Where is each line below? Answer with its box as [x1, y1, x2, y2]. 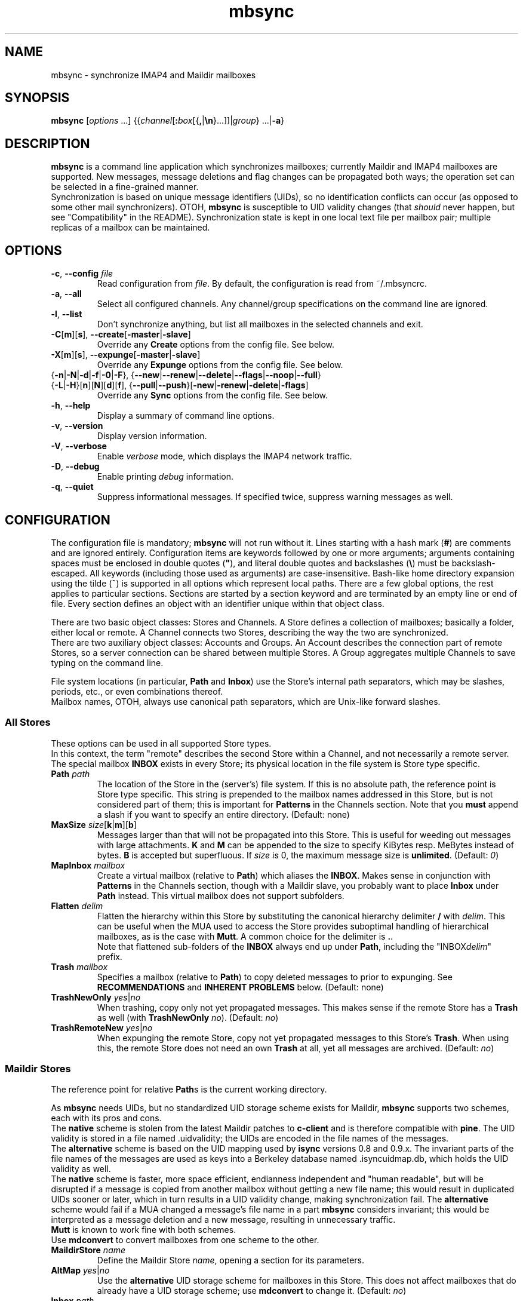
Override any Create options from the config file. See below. [97, 339, 335, 350]
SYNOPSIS [5, 90, 70, 106]
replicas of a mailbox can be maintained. [51, 222, 210, 233]
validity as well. [51, 1164, 111, 1174]
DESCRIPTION [5, 136, 90, 151]
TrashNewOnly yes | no [51, 992, 141, 1002]
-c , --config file [51, 268, 113, 279]
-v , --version [51, 421, 103, 431]
